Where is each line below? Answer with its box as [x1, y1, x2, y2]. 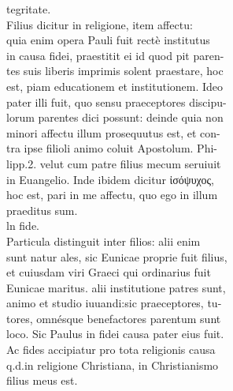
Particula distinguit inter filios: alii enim [6, 232, 201, 249]
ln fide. [6, 217, 40, 234]
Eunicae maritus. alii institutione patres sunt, [6, 279, 226, 295]
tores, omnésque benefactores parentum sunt [6, 310, 221, 326]
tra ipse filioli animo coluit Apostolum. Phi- [6, 140, 217, 156]
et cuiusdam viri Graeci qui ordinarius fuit [6, 264, 211, 280]
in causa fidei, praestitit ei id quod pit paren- [6, 47, 224, 63]
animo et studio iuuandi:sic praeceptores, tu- [6, 295, 222, 311]
